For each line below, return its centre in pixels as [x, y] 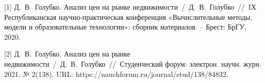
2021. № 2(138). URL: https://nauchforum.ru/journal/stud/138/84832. [116, 74]
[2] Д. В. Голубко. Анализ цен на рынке [67, 54]
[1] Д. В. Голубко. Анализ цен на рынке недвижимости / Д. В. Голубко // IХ [130, 7]
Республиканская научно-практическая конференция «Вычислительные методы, [128, 17]
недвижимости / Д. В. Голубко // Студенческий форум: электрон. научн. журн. [133, 63]
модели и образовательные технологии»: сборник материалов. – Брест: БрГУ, [126, 27]
